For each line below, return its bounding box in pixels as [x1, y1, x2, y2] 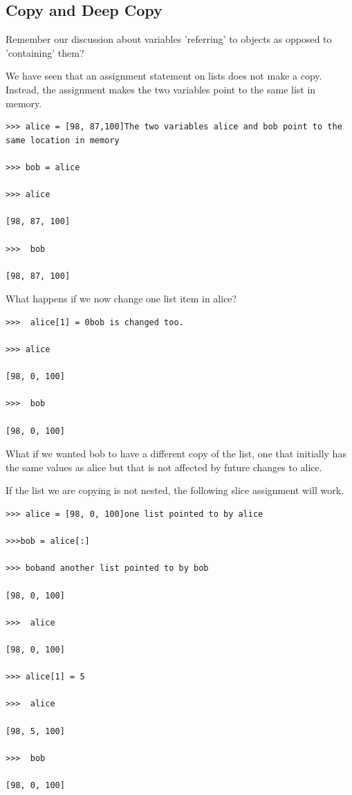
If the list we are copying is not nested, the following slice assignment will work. [6, 483, 344, 497]
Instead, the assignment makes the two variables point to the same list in [6, 82, 316, 96]
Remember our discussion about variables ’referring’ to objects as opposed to [6, 32, 332, 46]
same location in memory [6, 135, 120, 145]
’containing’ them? [6, 45, 84, 60]
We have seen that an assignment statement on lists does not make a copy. [6, 68, 322, 83]
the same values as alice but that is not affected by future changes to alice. [6, 459, 322, 474]
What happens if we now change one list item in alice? [6, 291, 237, 306]
